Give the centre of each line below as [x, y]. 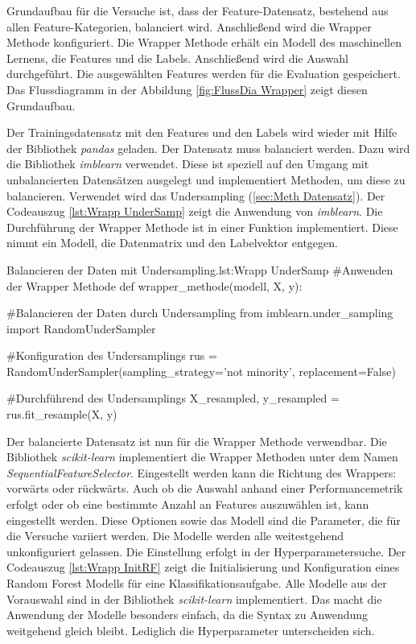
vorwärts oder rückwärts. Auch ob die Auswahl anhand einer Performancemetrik [205, 488]
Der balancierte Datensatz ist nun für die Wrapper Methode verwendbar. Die [197, 441]
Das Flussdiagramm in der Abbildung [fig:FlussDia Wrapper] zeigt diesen [187, 89]
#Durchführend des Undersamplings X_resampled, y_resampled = [173, 398]
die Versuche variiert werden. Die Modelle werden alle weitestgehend [175, 536]
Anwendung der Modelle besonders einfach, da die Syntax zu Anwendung [187, 615]
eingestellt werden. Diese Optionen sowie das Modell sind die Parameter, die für [204, 520]
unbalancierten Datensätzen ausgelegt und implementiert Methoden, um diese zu [206, 179]
